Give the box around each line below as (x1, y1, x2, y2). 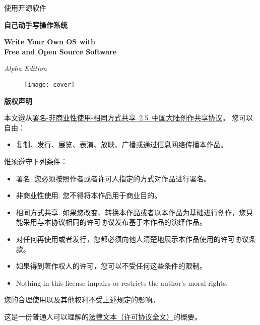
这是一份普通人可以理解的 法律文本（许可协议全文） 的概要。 (4, 311, 202, 321)
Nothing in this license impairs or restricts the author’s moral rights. (16, 277, 228, 288)
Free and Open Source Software (4, 46, 117, 56)
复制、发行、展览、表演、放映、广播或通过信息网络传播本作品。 (16, 139, 228, 150)
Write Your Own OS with (4, 36, 95, 47)
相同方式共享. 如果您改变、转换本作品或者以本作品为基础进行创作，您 (16, 207, 246, 217)
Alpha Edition (4, 63, 47, 74)
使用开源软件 (4, 3, 46, 13)
